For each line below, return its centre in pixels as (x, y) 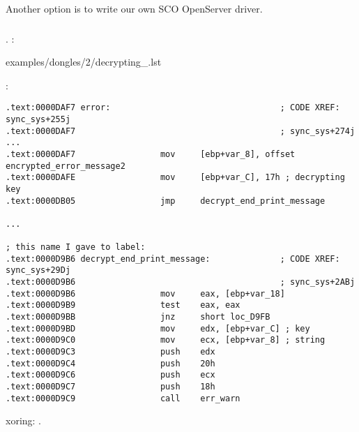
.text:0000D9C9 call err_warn (123, 398)
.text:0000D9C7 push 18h (110, 387)
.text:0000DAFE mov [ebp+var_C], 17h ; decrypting (175, 178)
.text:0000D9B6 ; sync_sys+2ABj (181, 282)
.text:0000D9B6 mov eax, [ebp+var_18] (145, 293)
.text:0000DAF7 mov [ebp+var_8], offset (151, 154)
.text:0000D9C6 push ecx (110, 375)
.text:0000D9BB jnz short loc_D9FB (138, 317)
